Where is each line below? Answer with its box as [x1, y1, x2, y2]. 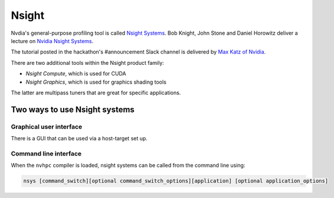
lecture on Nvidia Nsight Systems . [11, 37, 94, 44]
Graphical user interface [11, 123, 83, 131]
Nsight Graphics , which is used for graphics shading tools [25, 78, 166, 85]
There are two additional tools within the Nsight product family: [11, 59, 165, 66]
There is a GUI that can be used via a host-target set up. [11, 135, 148, 142]
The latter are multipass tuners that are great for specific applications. [11, 89, 181, 96]
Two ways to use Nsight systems [11, 104, 135, 114]
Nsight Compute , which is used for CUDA [25, 70, 126, 77]
